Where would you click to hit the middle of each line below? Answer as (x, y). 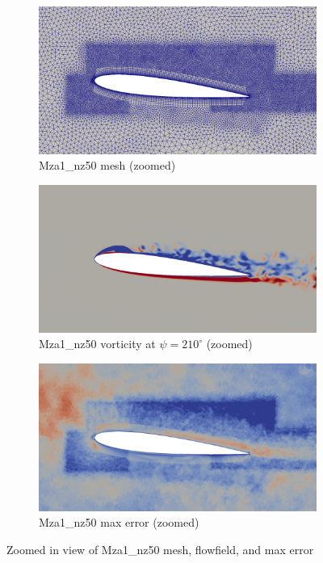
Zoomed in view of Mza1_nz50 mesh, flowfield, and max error (160, 549)
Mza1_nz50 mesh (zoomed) (107, 165)
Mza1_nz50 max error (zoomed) (119, 522)
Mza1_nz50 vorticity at (97, 344)
